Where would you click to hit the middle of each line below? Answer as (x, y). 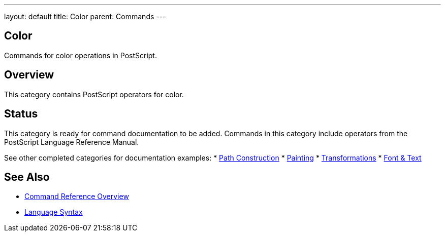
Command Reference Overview (77, 196)
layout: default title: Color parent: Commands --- (85, 16)
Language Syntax (54, 212)
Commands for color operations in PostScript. (81, 55)
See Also (27, 177)
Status (21, 114)
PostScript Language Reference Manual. (72, 142)
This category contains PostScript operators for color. (94, 94)
